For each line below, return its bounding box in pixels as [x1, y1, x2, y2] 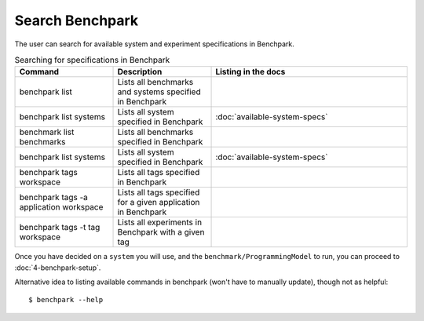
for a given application [117, 197, 200, 208]
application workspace [19, 202, 104, 213]
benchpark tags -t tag [19, 222, 101, 233]
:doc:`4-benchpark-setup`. [14, 263, 101, 272]
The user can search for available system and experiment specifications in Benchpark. [14, 39, 294, 49]
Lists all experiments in [117, 217, 203, 228]
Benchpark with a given [117, 227, 205, 238]
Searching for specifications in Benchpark [14, 55, 170, 66]
